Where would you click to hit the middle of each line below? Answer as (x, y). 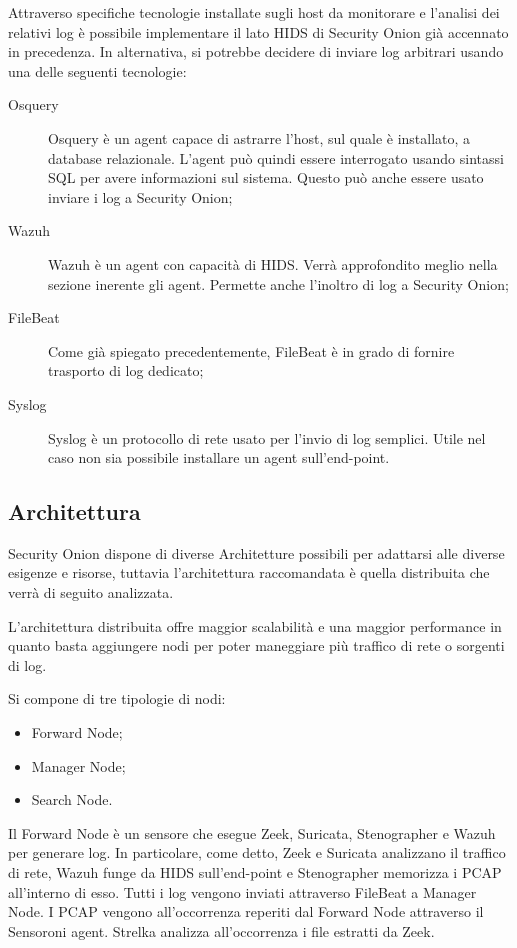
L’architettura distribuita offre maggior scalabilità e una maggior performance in (255, 625)
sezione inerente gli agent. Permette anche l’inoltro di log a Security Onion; (278, 283)
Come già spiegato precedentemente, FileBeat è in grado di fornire (251, 350)
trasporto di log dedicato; (126, 370)
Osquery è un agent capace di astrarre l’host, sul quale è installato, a (259, 137)
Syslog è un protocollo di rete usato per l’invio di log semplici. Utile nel (267, 437)
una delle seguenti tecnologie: (97, 70)
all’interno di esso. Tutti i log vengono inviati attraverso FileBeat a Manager (242, 891)
